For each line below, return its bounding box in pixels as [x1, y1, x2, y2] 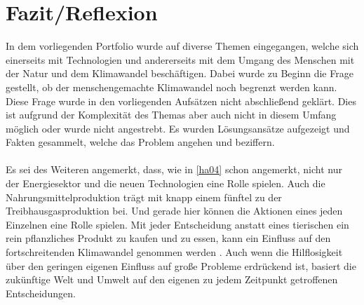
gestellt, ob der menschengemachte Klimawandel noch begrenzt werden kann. [6, 79, 337, 94]
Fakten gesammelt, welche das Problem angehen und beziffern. [6, 135, 275, 149]
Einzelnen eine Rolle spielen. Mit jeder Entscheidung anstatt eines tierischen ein [6, 217, 349, 231]
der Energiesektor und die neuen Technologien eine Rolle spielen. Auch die [6, 176, 325, 191]
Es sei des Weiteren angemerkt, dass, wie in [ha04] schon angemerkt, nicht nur [6, 162, 342, 177]
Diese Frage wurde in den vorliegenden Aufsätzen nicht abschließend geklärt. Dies [6, 93, 356, 108]
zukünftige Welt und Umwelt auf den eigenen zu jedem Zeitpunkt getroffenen [6, 272, 338, 287]
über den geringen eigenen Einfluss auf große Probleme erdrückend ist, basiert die [6, 258, 356, 273]
